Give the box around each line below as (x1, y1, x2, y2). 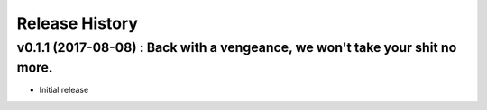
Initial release (39, 85, 89, 96)
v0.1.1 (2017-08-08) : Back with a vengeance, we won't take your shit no (16, 39, 457, 55)
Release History (16, 13, 139, 33)
